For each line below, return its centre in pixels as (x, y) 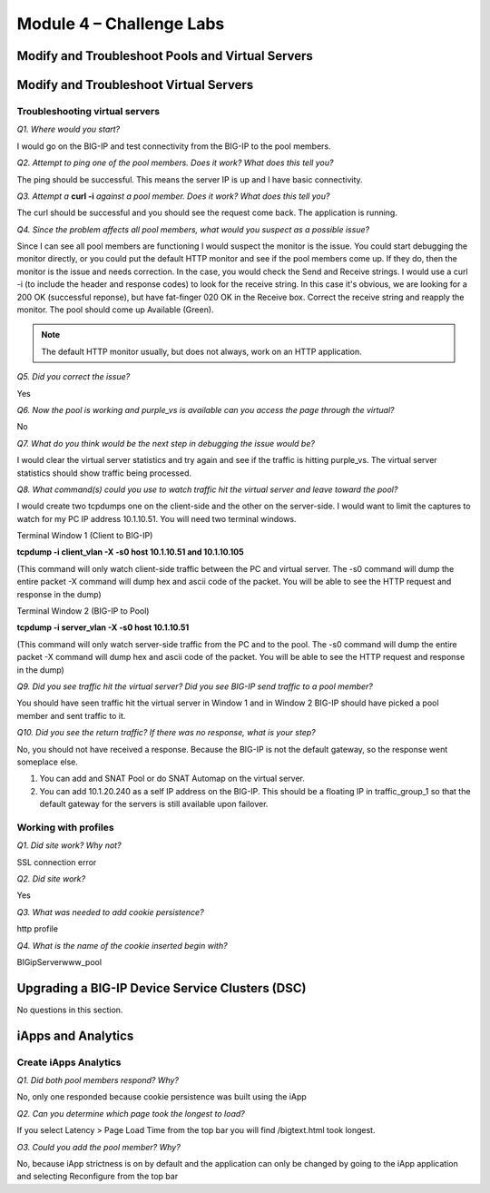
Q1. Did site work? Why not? (69, 845)
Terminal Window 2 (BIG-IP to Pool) (83, 611)
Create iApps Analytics (69, 1062)
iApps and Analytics (75, 1035)
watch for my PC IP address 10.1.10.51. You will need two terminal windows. (157, 518)
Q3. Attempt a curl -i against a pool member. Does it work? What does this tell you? (173, 196)
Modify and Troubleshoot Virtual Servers (135, 85)
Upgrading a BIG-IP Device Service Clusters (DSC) (162, 988)
